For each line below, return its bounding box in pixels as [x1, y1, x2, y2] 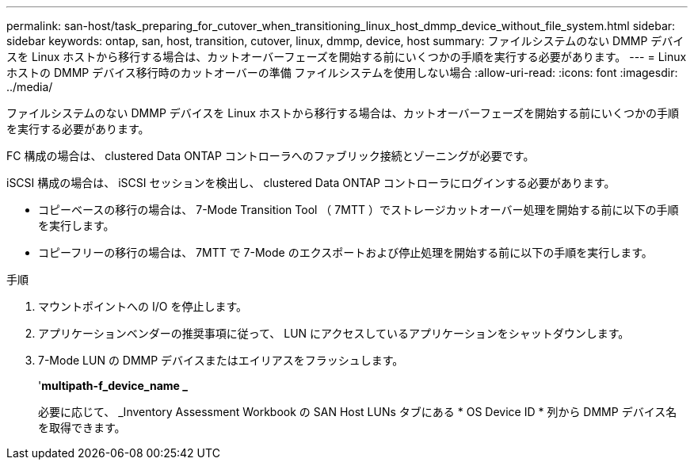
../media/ [6, 80, 53, 94]
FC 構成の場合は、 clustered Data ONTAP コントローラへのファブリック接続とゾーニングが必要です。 [6, 149, 535, 162]
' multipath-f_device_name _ [38, 379, 188, 392]
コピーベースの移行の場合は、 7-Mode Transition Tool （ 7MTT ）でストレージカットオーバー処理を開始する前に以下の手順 [38, 203, 679, 216]
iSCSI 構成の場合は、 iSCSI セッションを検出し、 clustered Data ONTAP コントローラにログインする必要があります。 [6, 176, 616, 189]
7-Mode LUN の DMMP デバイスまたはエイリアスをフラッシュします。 [38, 353, 404, 367]
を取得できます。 [38, 421, 126, 434]
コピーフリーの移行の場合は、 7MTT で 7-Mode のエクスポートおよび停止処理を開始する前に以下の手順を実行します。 [38, 246, 653, 259]
